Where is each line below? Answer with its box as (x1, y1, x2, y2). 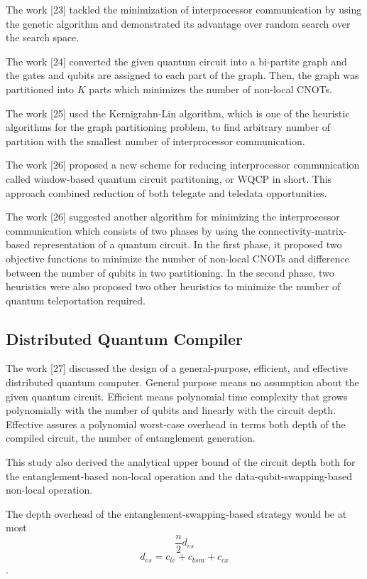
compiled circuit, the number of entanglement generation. (6, 430, 256, 445)
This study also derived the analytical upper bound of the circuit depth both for (6, 455, 356, 469)
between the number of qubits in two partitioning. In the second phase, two (6, 265, 334, 280)
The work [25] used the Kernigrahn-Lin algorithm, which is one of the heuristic (6, 105, 350, 120)
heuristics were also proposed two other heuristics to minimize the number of (6, 279, 341, 294)
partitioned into (6, 81, 75, 96)
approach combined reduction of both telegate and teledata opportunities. (6, 185, 327, 200)
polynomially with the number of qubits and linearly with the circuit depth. (6, 403, 336, 418)
